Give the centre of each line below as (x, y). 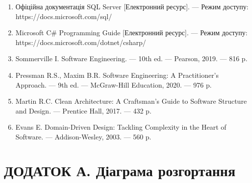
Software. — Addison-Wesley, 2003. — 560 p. (83, 136)
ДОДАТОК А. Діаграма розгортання (120, 170)
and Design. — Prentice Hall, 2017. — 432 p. (83, 110)
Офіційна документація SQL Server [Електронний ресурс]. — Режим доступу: (132, 6)
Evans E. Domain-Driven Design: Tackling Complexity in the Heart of (121, 127)
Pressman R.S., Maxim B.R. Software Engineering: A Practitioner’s (117, 75)
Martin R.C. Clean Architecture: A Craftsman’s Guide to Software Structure (131, 101)
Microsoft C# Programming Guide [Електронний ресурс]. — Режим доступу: (131, 33)
